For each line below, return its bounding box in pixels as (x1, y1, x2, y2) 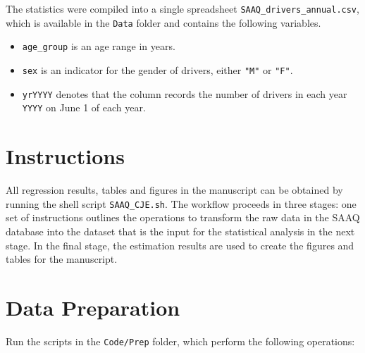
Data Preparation (6, 292, 180, 321)
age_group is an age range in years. (22, 39, 175, 54)
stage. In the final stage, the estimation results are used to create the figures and (6, 237, 354, 252)
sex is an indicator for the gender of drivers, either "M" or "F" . (22, 62, 293, 77)
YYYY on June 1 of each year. (22, 100, 146, 115)
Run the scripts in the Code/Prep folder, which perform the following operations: (6, 333, 355, 348)
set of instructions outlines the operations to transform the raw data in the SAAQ (6, 210, 360, 225)
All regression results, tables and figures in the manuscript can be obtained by (6, 182, 343, 197)
